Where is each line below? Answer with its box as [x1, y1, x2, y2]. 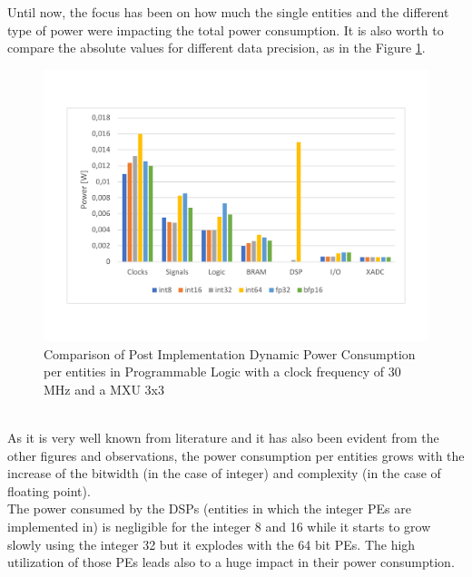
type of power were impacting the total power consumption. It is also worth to [7, 20, 444, 39]
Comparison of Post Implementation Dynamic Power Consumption [44, 344, 416, 363]
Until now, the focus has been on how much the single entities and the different [7, 3, 449, 21]
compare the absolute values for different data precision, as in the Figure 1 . [7, 38, 426, 57]
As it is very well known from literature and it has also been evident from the [7, 428, 439, 447]
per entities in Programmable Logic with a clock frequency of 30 [44, 362, 401, 381]
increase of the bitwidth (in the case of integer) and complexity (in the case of [7, 464, 441, 483]
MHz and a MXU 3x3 [44, 379, 164, 398]
